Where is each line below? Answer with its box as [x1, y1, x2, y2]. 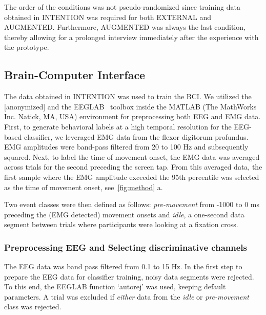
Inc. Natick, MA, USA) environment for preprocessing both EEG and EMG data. [4, 111, 261, 122]
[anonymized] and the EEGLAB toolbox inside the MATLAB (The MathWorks [4, 101, 257, 112]
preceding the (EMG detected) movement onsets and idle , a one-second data [4, 209, 244, 219]
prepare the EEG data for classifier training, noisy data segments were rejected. [4, 271, 254, 282]
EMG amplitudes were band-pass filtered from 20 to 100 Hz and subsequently [4, 141, 249, 152]
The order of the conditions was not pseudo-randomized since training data [4, 2, 240, 12]
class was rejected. [4, 301, 62, 312]
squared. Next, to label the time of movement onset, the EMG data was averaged [4, 151, 260, 162]
